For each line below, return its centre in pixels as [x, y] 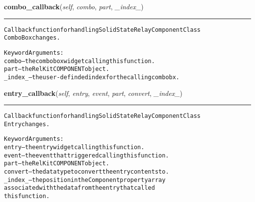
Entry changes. [27, 124]
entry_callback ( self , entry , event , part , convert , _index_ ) [93, 93]
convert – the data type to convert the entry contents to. [87, 172]
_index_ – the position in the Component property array [85, 180]
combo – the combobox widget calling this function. [79, 61]
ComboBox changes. [32, 38]
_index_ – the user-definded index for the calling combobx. [92, 77]
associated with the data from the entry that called [79, 188]
